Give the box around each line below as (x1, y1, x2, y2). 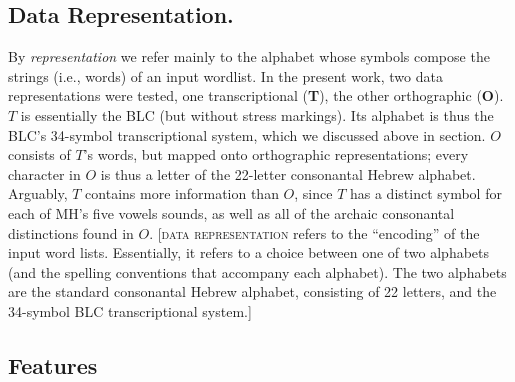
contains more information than (85, 183, 279, 204)
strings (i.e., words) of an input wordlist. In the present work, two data (8, 65, 443, 86)
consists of (8, 144, 71, 165)
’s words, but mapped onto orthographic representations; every (83, 144, 469, 165)
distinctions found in (8, 222, 134, 243)
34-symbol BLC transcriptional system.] (8, 300, 252, 321)
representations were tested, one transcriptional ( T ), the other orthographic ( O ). (8, 85, 504, 106)
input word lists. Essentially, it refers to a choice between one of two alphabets (8, 242, 490, 263)
